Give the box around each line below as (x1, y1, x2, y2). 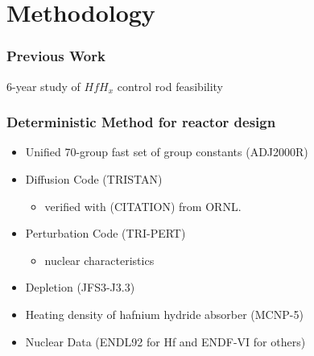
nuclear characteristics (44, 251, 155, 268)
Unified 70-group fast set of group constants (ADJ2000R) (25, 143, 308, 160)
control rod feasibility (117, 77, 224, 94)
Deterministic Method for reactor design (6, 112, 276, 132)
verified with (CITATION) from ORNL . (44, 197, 242, 214)
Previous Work (6, 46, 105, 66)
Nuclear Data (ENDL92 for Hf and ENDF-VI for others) (25, 333, 306, 350)
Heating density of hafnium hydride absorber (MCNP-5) (25, 305, 304, 322)
